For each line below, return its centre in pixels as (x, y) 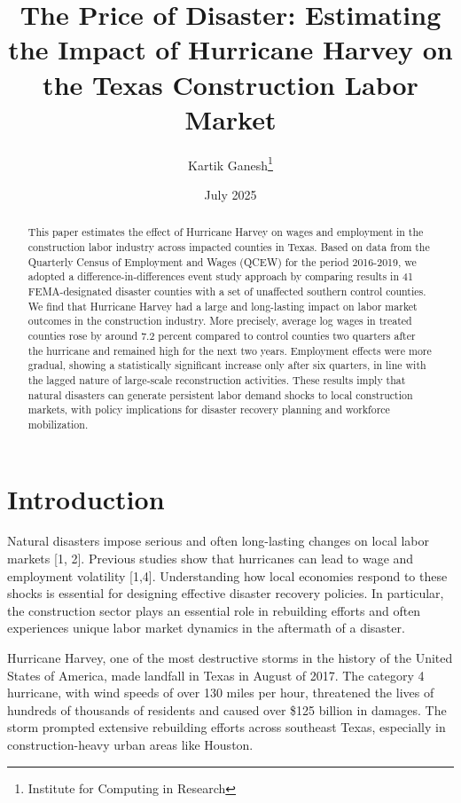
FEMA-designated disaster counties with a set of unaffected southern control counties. (227, 291)
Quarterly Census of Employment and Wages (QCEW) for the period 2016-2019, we (222, 261)
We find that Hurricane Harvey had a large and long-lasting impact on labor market (223, 306)
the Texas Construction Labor (230, 84)
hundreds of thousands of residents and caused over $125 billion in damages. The (227, 709)
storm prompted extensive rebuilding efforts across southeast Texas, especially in (227, 727)
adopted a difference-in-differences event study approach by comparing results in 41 (220, 276)
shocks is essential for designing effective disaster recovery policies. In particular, (226, 593)
